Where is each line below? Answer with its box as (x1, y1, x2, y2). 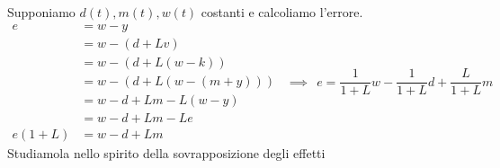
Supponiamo (7, 3, 76, 21)
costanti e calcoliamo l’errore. (201, 3, 363, 21)
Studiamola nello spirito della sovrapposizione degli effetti (7, 143, 326, 162)
